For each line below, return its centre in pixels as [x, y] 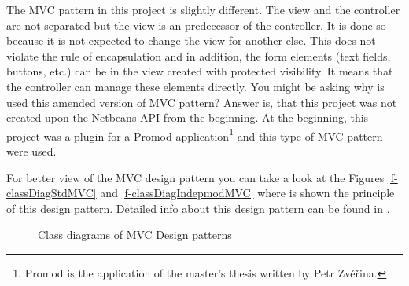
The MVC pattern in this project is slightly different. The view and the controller [203, 9]
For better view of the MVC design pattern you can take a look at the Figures [195, 177]
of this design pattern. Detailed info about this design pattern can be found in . [198, 208]
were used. [31, 151]
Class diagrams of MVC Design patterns [135, 235]
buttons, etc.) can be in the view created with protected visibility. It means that [200, 71]
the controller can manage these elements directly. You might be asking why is [195, 86]
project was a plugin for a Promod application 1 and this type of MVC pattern [195, 134]
